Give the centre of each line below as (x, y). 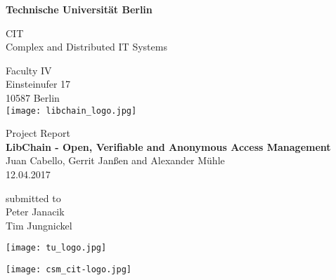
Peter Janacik (35, 212)
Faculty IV (29, 70)
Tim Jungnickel (39, 225)
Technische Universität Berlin (79, 9)
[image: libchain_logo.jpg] (71, 111)
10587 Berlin (33, 97)
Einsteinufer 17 (38, 84)
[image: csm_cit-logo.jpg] (69, 270)
